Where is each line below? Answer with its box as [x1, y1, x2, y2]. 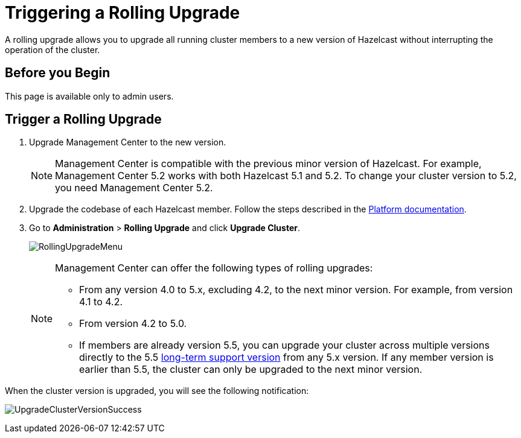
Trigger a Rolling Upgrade [5, 112, 162, 127]
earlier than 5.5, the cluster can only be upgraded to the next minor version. [79, 363, 423, 376]
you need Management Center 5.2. [55, 182, 213, 194]
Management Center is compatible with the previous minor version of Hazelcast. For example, [55, 157, 482, 170]
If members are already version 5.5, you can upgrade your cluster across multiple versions [79, 339, 490, 352]
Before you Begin [5, 65, 110, 81]
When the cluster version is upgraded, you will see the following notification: [5, 386, 309, 396]
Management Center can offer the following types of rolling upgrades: [55, 262, 373, 275]
